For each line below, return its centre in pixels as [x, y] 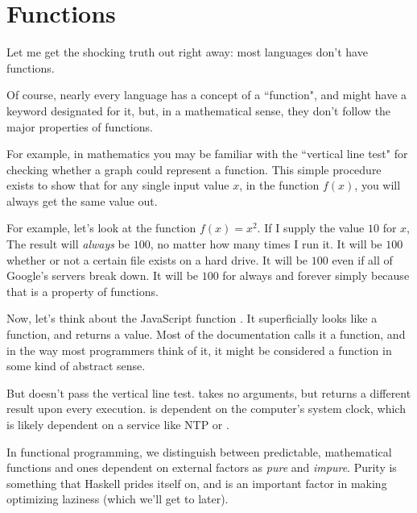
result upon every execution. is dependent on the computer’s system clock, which [206, 409]
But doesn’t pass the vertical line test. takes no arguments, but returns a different [209, 392]
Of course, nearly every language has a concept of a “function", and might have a [207, 95]
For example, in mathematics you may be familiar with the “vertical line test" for [207, 154]
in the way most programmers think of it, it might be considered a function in [199, 350]
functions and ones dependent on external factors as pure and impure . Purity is [202, 467]
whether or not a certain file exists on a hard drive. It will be [157, 259]
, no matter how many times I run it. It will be [266, 244]
